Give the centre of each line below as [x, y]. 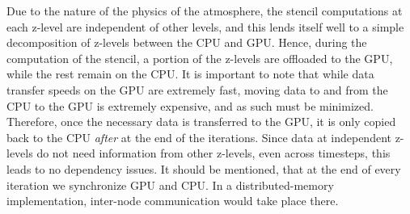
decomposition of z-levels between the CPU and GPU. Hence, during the [187, 42]
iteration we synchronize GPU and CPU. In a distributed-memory [170, 185]
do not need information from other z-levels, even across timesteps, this [213, 153]
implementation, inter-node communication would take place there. [173, 201]
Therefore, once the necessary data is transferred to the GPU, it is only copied [201, 122]
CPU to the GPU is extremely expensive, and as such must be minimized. [190, 105]
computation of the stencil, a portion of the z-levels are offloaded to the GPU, [200, 58]
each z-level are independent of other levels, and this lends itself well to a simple [205, 26]
